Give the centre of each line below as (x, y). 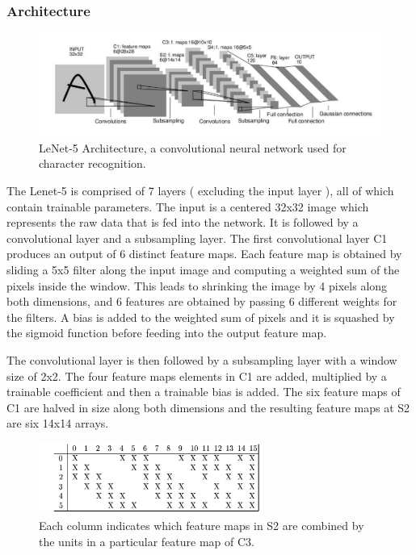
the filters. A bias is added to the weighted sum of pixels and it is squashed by (201, 317)
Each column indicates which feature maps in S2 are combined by (202, 526)
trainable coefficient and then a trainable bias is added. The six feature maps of (204, 392)
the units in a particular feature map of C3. (147, 541)
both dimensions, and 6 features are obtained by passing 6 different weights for (202, 301)
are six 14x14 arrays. (58, 423)
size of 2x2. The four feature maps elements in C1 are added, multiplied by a (197, 376)
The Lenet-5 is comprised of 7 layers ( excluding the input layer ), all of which (200, 191)
